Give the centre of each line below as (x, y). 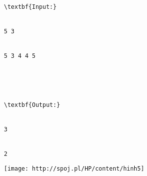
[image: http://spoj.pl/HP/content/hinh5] (74, 169)
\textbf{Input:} (30, 7)
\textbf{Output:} (32, 105)
